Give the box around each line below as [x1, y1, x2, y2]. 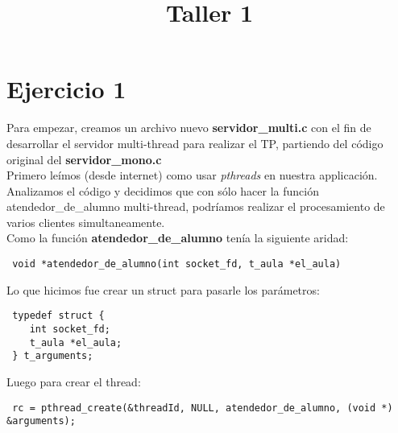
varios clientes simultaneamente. [6, 213, 165, 230]
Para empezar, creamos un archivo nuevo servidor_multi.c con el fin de [6, 119, 371, 136]
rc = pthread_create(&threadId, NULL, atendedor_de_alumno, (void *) [12, 402, 393, 414]
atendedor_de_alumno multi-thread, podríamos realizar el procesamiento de [6, 198, 385, 215]
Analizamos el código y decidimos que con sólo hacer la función [6, 182, 319, 199]
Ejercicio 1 [6, 72, 126, 105]
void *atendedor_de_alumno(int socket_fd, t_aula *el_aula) [12, 258, 342, 270]
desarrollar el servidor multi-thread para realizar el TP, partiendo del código [6, 134, 383, 151]
